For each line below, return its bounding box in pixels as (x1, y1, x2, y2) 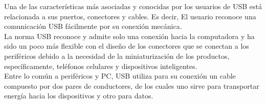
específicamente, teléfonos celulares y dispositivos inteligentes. (4, 60, 197, 71)
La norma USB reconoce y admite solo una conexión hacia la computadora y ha (4, 30, 255, 41)
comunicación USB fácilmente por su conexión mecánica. (4, 21, 182, 31)
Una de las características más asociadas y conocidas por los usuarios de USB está (4, 1, 262, 11)
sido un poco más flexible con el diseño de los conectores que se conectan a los (4, 41, 249, 51)
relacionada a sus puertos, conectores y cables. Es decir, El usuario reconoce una (4, 11, 256, 21)
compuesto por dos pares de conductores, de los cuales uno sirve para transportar (4, 80, 259, 91)
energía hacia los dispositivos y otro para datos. (4, 90, 153, 101)
